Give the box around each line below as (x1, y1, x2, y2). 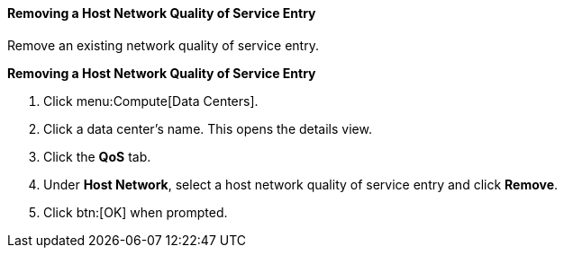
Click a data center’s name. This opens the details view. (43, 120, 372, 136)
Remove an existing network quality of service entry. (7, 37, 319, 53)
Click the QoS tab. (43, 148, 151, 164)
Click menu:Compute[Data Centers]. (43, 92, 259, 109)
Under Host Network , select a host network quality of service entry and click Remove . (43, 176, 559, 192)
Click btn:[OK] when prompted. (43, 204, 228, 220)
